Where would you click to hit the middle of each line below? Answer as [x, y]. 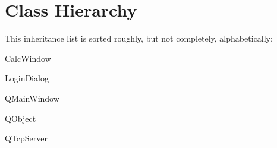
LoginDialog [27, 78]
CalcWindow [28, 58]
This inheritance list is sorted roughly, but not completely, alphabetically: [139, 38]
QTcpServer [26, 138]
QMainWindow [32, 98]
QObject [21, 118]
